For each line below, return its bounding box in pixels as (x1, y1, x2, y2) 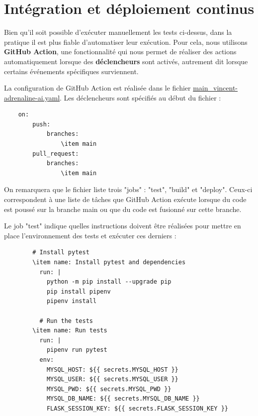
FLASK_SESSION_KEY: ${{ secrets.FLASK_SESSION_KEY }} (46, 405, 229, 412)
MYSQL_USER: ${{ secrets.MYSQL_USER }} (46, 376, 178, 383)
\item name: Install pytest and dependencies (32, 259, 186, 266)
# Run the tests (39, 317, 93, 324)
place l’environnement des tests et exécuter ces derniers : (4, 230, 176, 240)
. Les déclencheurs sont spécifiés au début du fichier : (60, 92, 221, 103)
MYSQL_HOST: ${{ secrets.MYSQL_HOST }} (46, 366, 178, 373)
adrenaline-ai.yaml (4, 92, 60, 103)
